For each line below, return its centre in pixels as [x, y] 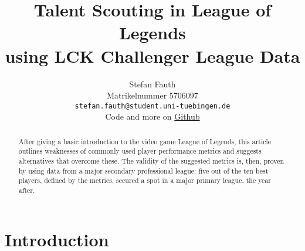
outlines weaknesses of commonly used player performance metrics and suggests [140, 151]
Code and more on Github [152, 116]
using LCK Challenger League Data [152, 55]
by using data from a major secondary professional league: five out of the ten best [143, 170]
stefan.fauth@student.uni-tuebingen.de [152, 106]
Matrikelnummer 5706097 [152, 95]
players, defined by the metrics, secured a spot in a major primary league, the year [145, 180]
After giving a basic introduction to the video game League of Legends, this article [145, 141]
